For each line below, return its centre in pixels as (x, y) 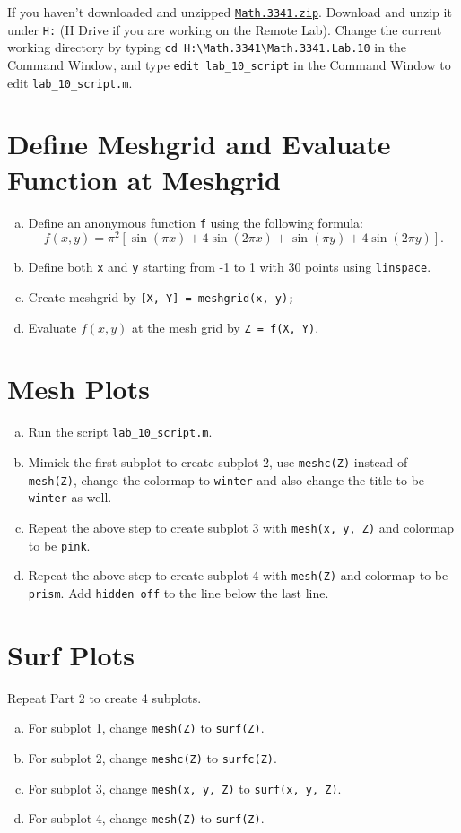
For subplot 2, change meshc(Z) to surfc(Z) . (152, 758)
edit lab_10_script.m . (70, 82)
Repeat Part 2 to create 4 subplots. (104, 697)
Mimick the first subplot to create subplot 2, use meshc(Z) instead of (218, 462)
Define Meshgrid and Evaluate (199, 144)
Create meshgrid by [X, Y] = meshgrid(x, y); (161, 296)
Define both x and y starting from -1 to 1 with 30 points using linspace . (230, 267)
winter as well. (70, 497)
